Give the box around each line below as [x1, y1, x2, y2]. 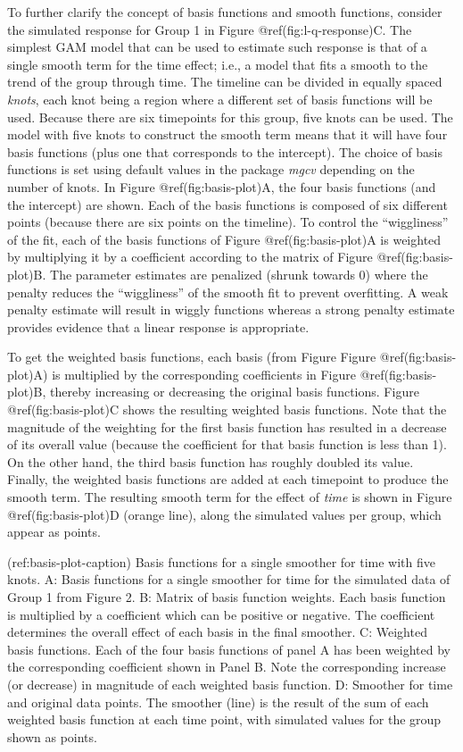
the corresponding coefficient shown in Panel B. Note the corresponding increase [7, 657, 446, 676]
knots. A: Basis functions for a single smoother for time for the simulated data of [7, 570, 451, 589]
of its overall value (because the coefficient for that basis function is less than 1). [7, 435, 447, 454]
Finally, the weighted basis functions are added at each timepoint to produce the [7, 470, 449, 489]
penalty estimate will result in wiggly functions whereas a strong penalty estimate [7, 300, 455, 319]
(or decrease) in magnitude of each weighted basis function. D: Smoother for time [7, 674, 453, 693]
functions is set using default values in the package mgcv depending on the [7, 160, 415, 179]
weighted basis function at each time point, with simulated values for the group [7, 710, 442, 729]
